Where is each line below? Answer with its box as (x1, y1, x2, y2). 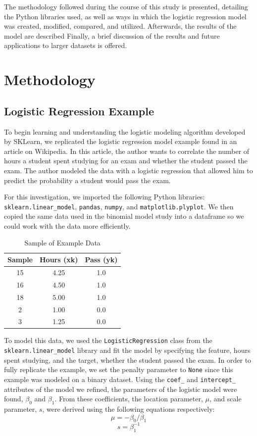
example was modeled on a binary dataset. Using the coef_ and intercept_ (4, 374, 236, 385)
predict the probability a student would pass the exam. (4, 175, 171, 185)
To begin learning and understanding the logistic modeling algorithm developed (4, 126, 246, 137)
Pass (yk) (85, 254, 118, 265)
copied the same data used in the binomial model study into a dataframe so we (4, 211, 244, 221)
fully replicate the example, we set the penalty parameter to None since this (4, 364, 233, 375)
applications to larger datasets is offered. (4, 40, 127, 50)
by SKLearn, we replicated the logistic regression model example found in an (4, 136, 237, 146)
